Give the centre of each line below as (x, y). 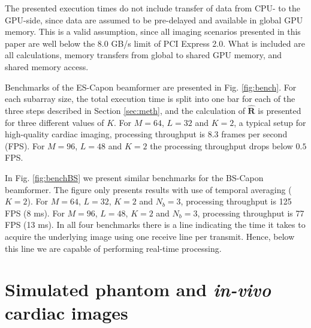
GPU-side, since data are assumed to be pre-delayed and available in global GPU (154, 19)
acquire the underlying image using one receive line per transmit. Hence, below (150, 236)
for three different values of (55, 122)
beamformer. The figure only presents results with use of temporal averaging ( (148, 189)
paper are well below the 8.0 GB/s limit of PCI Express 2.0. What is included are (155, 43)
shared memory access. (47, 66)
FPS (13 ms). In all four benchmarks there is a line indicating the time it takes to (155, 225)
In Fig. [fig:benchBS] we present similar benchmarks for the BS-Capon (134, 177)
